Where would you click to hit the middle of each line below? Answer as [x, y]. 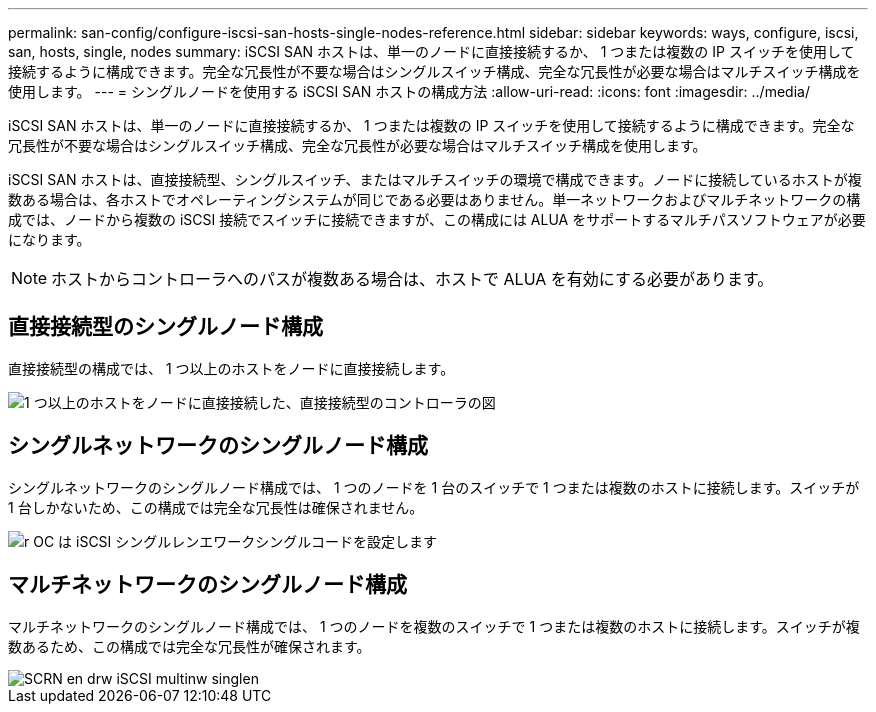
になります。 [49, 239]
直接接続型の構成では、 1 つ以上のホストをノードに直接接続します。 [231, 368]
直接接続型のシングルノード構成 [165, 327]
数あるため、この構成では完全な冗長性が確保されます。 [189, 646]
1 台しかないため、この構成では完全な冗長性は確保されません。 [216, 507]
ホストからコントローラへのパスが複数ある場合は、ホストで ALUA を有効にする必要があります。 [412, 279]
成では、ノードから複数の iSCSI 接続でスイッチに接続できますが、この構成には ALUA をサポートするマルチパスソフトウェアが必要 [437, 219]
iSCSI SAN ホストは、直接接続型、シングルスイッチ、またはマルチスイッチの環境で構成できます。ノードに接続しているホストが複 [435, 179]
